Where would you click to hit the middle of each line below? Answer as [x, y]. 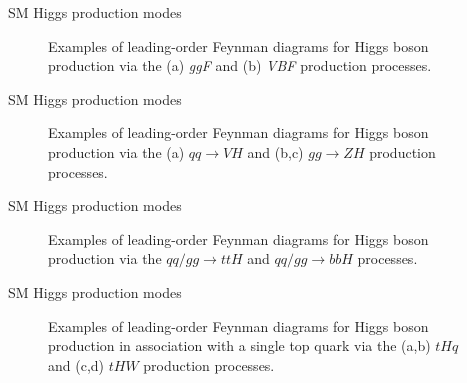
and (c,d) [76, 364]
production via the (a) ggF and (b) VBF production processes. [240, 65]
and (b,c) [275, 151]
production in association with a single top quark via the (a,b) [239, 345]
